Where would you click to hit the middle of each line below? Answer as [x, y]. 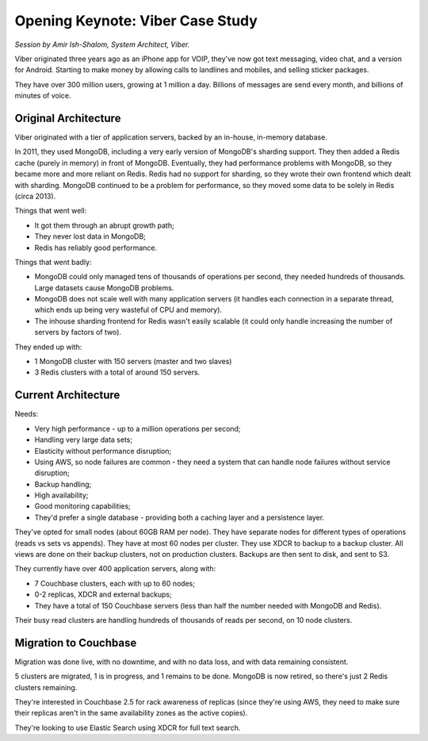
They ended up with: [48, 347]
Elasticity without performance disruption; [103, 451]
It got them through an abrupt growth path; [104, 225]
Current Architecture [67, 395]
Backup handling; [63, 484]
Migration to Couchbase [76, 643]
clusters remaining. [46, 687]
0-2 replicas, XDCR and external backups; [103, 594]
